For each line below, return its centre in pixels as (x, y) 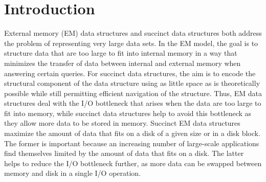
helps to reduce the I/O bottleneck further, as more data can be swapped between (133, 163)
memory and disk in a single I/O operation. (73, 173)
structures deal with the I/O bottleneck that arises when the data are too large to (133, 103)
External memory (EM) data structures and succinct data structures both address (133, 33)
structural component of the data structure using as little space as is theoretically (132, 83)
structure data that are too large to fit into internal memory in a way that (121, 53)
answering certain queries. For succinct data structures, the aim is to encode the (130, 73)
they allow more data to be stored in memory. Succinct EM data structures (122, 123)
